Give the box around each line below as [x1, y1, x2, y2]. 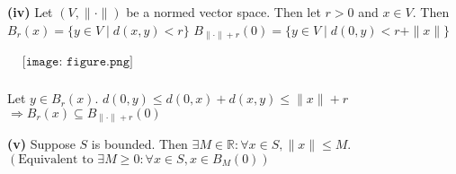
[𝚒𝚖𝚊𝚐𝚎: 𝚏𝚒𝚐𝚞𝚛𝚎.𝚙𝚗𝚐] [22, 56, 133, 69]
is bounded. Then [91, 135, 188, 153]
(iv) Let [7, 3, 53, 21]
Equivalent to [18, 152, 94, 166]
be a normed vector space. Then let [126, 3, 321, 21]
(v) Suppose [7, 135, 76, 153]
